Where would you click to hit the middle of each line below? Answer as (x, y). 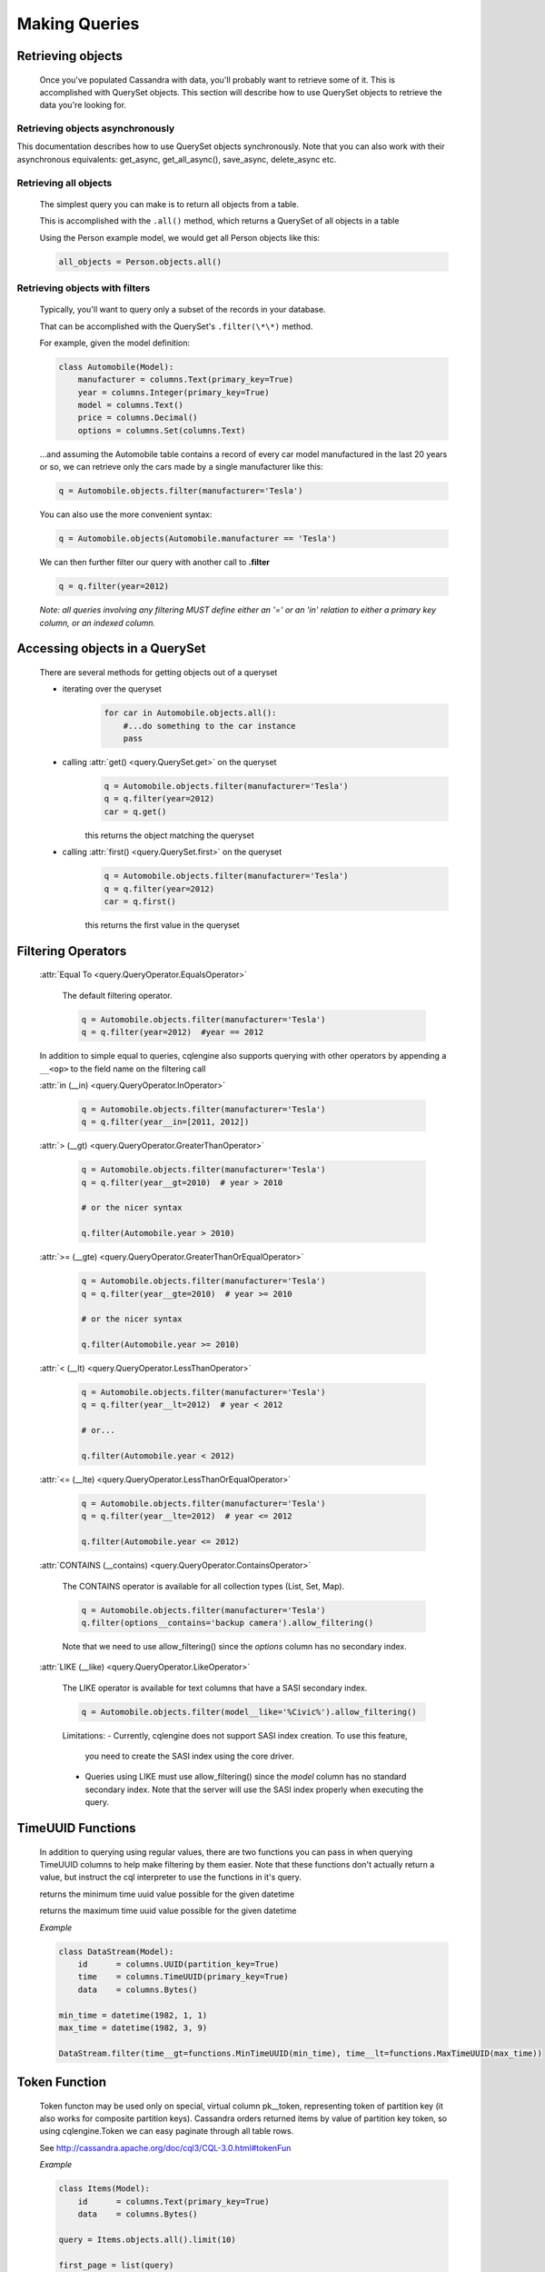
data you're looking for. (83, 105)
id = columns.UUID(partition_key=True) (178, 1964)
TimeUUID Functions (76, 1828)
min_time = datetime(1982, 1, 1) (133, 2015)
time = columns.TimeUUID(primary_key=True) (183, 1977)
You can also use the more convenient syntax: (126, 514)
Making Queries (78, 24)
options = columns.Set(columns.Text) (162, 430)
